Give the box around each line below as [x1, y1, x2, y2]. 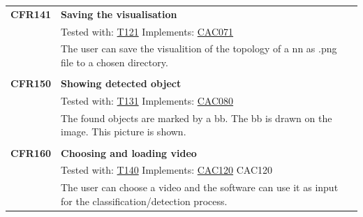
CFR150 [10, 76, 52, 91]
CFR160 [10, 145, 52, 160]
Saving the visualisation [61, 6, 177, 21]
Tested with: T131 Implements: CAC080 [61, 93, 234, 107]
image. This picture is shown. [61, 124, 186, 139]
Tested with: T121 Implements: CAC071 [61, 24, 234, 38]
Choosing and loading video [61, 145, 197, 160]
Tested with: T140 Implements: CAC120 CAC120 [61, 163, 273, 177]
